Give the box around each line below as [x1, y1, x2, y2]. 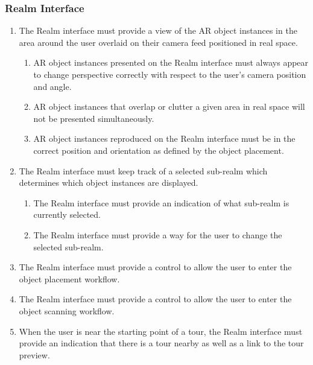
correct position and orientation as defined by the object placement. [33, 144, 284, 156]
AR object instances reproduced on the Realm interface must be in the [33, 132, 296, 145]
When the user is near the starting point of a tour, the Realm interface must [19, 325, 303, 337]
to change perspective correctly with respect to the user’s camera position [33, 68, 306, 80]
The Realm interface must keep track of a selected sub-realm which [19, 164, 268, 177]
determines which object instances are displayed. [19, 176, 198, 189]
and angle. [33, 80, 72, 92]
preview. [19, 348, 50, 361]
